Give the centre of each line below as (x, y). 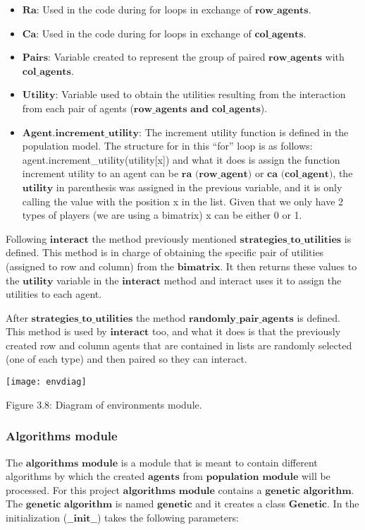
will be (316, 476)
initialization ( (37, 517)
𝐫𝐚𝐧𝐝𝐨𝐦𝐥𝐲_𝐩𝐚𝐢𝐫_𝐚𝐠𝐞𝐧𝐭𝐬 (241, 319)
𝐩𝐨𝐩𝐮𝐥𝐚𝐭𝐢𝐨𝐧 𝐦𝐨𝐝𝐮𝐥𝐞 (252, 477)
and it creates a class (241, 504)
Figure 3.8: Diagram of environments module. (104, 404)
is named (135, 504)
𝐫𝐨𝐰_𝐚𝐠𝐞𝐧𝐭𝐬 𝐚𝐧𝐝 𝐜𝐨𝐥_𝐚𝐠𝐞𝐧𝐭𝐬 (197, 109)
